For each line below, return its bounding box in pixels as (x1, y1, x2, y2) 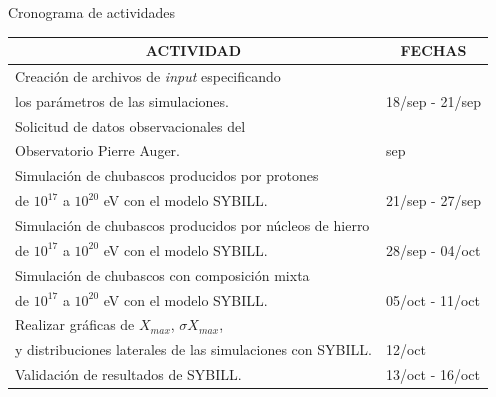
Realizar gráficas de (15, 314, 135, 335)
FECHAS (400, 40, 467, 61)
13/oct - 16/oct (385, 364, 481, 385)
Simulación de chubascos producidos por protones (15, 165, 319, 186)
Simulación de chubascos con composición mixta (15, 264, 310, 285)
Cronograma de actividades (8, 2, 175, 22)
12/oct (385, 339, 426, 360)
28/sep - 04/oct (385, 239, 481, 260)
